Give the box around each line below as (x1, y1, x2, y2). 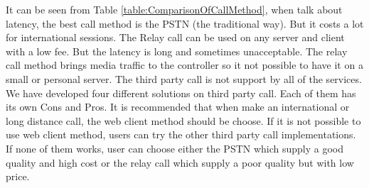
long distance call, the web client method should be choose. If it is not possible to (6, 113, 361, 128)
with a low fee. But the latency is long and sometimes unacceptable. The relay (6, 43, 348, 58)
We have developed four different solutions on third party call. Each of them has (6, 85, 356, 100)
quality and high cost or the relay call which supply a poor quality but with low (6, 155, 354, 170)
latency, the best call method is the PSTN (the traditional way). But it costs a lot (6, 16, 364, 31)
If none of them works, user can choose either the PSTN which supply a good (6, 140, 344, 155)
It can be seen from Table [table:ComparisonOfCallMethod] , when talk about (6, 2, 343, 16)
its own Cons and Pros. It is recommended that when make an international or (6, 99, 350, 114)
